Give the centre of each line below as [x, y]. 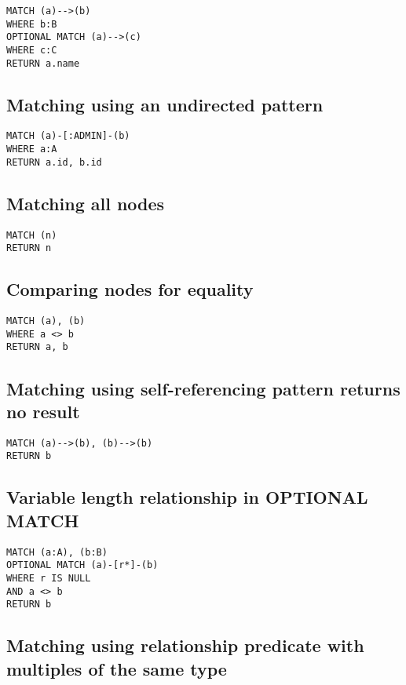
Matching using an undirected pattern [165, 104]
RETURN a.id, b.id [54, 162]
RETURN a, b [37, 347]
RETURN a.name [43, 63]
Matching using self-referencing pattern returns [203, 388]
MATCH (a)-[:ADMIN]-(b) [68, 136]
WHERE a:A [32, 149]
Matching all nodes [86, 203]
